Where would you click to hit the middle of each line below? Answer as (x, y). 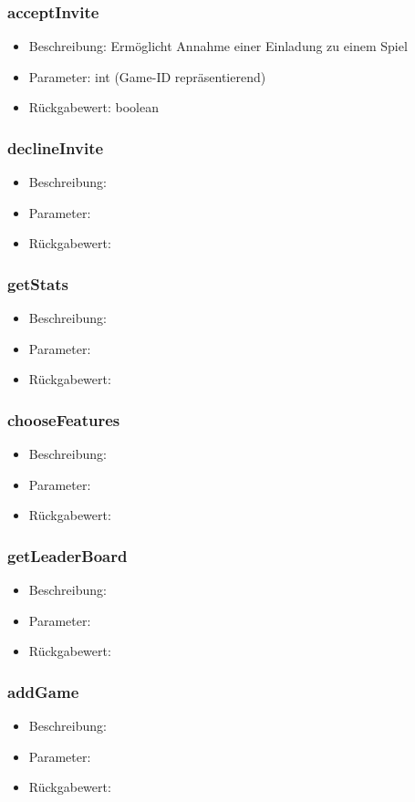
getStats (38, 283)
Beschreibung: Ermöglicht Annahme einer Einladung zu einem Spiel (218, 46)
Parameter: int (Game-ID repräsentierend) (147, 76)
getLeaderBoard (67, 555)
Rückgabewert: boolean (93, 107)
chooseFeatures (64, 419)
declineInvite (56, 147)
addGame (43, 691)
